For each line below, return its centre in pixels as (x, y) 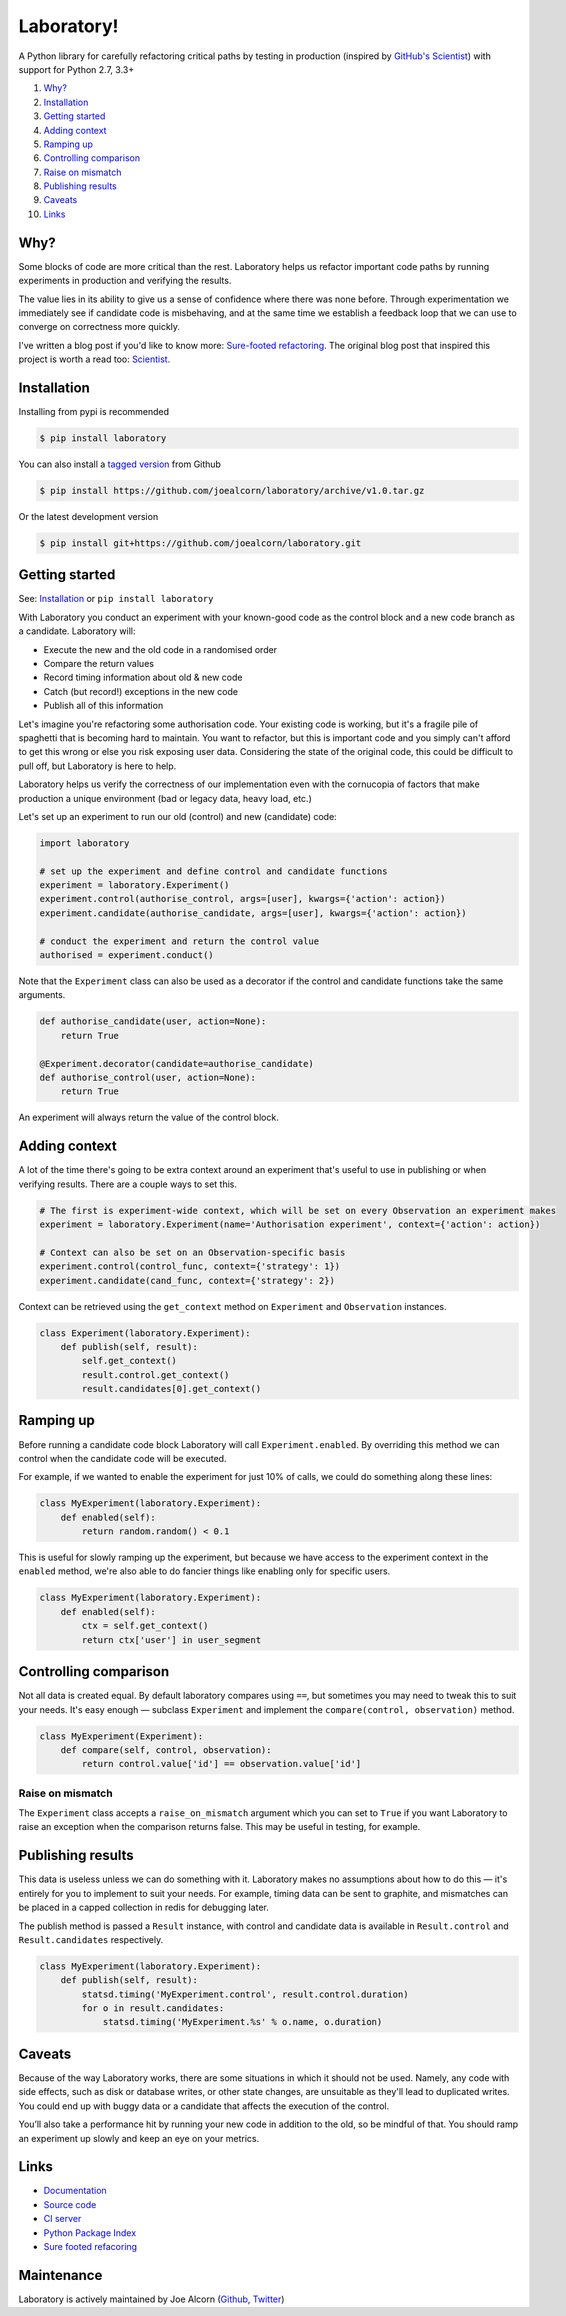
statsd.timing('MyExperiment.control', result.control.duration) (245, 1994)
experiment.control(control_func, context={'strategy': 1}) (190, 1266)
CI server (62, 2219)
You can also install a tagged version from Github (120, 464)
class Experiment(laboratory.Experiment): (145, 1333)
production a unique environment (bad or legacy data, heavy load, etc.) (165, 798)
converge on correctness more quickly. (99, 327)
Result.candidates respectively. (91, 1939)
